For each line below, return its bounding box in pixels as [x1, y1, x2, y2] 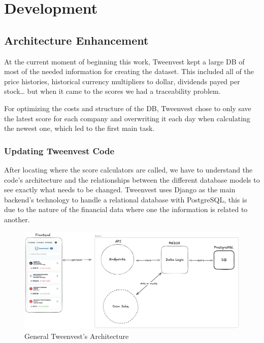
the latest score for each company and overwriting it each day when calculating [4, 113, 250, 123]
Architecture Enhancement [4, 32, 149, 48]
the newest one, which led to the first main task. [4, 123, 155, 133]
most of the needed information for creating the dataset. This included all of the [4, 66, 254, 77]
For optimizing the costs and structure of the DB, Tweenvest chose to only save [4, 102, 251, 113]
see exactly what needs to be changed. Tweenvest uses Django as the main [4, 184, 236, 195]
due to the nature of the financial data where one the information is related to [4, 204, 248, 215]
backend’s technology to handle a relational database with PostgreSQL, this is [4, 194, 247, 204]
